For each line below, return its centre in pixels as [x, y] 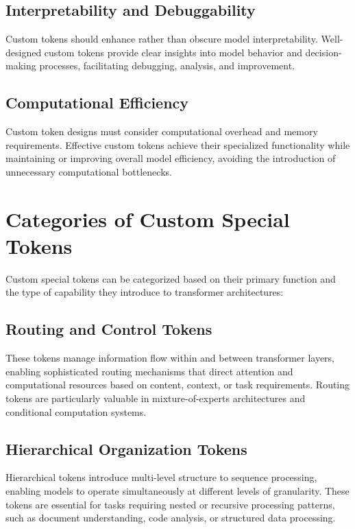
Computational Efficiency [97, 103]
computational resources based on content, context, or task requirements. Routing [178, 385]
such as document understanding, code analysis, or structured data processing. [171, 518]
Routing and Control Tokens [109, 329]
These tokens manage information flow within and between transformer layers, [170, 358]
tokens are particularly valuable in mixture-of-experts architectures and [156, 398]
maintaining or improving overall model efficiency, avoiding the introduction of [171, 158]
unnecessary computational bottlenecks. [89, 171]
